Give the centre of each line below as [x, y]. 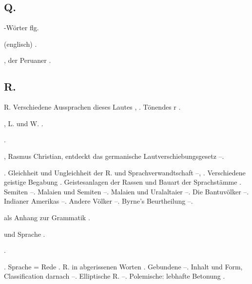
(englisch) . [20, 44]
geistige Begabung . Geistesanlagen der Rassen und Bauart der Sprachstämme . [123, 182]
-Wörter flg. [21, 28]
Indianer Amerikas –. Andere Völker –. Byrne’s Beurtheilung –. [98, 201]
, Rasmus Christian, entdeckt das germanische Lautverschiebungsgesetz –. [114, 156]
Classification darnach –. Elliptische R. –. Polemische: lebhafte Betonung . [115, 276]
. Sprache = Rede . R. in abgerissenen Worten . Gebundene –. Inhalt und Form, [123, 266]
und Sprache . [25, 234]
